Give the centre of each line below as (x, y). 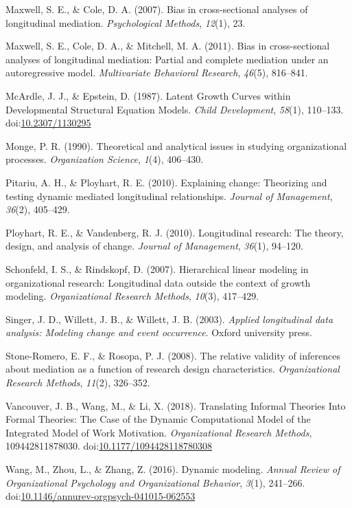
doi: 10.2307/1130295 (48, 123)
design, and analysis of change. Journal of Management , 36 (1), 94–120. (155, 246)
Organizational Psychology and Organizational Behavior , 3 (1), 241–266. (155, 482)
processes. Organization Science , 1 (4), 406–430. (105, 159)
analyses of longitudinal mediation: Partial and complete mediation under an (167, 59)
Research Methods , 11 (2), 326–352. (78, 383)
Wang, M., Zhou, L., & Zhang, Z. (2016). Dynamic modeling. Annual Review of (173, 469)
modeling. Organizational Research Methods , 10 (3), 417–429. (132, 296)
